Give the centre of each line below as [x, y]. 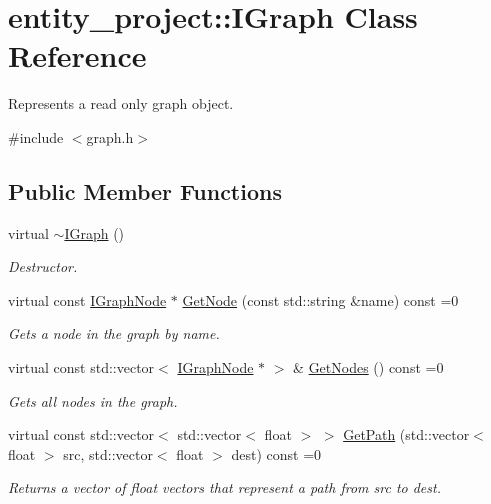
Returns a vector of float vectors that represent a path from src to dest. [224, 487]
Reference [77, 55]
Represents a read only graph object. [121, 103]
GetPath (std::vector [406, 434]
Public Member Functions [145, 190]
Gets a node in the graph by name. [114, 333]
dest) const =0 [276, 453]
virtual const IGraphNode [87, 299]
